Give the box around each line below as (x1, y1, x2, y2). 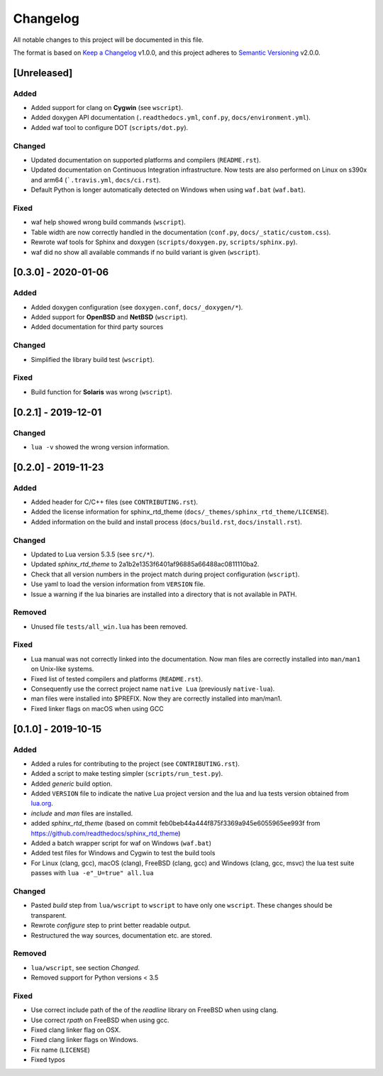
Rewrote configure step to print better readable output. (30, 921, 191, 930)
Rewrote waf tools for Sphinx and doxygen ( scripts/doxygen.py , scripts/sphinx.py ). (30, 238, 298, 246)
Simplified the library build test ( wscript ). (30, 355, 155, 363)
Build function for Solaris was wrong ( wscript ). (30, 388, 173, 396)
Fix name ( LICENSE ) (30, 1045, 90, 1054)
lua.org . (30, 799, 53, 808)
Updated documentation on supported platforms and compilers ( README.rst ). (30, 156, 262, 165)
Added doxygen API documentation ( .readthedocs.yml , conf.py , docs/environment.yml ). (30, 114, 311, 122)
